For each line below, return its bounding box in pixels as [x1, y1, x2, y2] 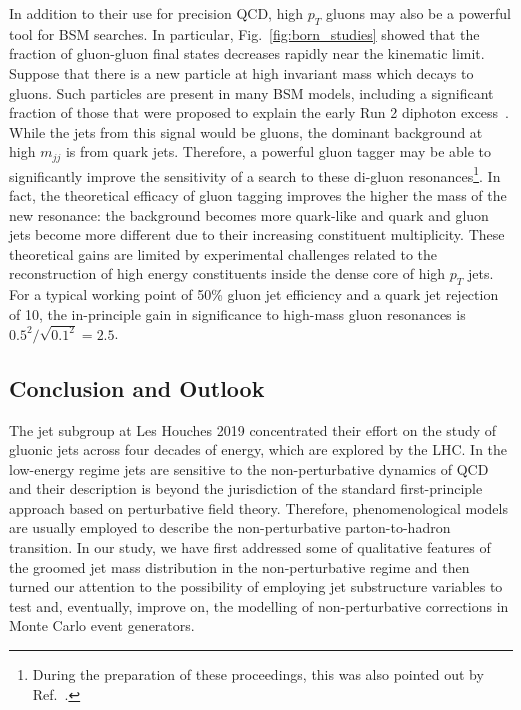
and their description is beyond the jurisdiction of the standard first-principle [9, 478, 483, 499]
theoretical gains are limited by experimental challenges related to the [9, 243, 438, 264]
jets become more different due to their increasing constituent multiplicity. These [9, 224, 505, 245]
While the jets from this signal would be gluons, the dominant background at [9, 121, 483, 142]
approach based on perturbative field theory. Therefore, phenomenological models [9, 497, 508, 518]
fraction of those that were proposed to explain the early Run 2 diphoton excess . [9, 102, 510, 123]
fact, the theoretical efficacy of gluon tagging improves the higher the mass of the [9, 185, 507, 206]
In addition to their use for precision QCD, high [9, 3, 304, 23]
